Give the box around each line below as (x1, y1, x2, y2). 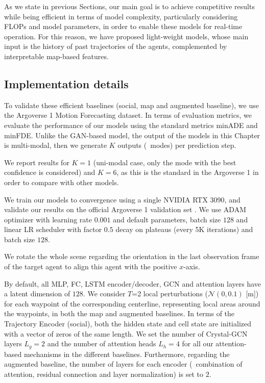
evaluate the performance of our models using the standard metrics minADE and (4, 119, 258, 130)
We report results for (4, 157, 69, 167)
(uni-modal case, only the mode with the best (93, 157, 236, 167)
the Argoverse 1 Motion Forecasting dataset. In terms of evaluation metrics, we (4, 110, 252, 120)
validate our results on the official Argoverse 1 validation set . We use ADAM (4, 204, 246, 215)
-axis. (183, 261, 200, 272)
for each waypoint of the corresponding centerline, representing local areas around (4, 298, 260, 309)
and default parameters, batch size (113, 214, 221, 224)
